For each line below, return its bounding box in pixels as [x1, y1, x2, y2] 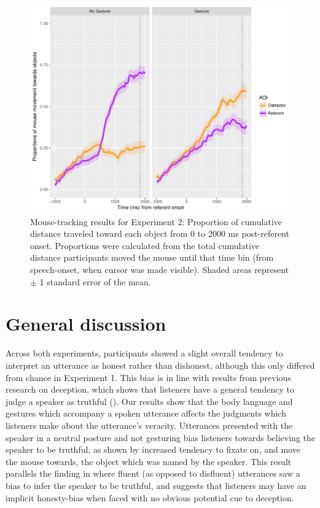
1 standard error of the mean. [39, 275, 151, 288]
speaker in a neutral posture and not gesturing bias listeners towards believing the [6, 431, 316, 444]
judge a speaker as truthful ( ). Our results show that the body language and [6, 394, 293, 407]
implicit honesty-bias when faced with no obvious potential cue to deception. [6, 491, 294, 504]
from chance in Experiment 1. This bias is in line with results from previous [6, 371, 291, 383]
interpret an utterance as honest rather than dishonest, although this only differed [6, 358, 315, 371]
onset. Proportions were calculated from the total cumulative [30, 239, 260, 252]
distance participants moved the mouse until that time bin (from [30, 251, 274, 264]
